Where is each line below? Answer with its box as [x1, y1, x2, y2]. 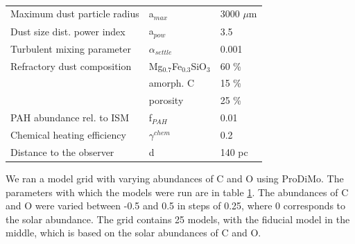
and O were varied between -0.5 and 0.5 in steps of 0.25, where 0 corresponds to [6, 198, 346, 213]
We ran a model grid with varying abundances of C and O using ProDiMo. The [6, 171, 344, 185]
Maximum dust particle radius [10, 6, 139, 21]
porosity [148, 93, 184, 107]
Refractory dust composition [10, 58, 132, 73]
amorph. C [148, 76, 195, 90]
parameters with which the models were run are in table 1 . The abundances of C [6, 184, 349, 199]
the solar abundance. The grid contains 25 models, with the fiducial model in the [6, 211, 350, 226]
